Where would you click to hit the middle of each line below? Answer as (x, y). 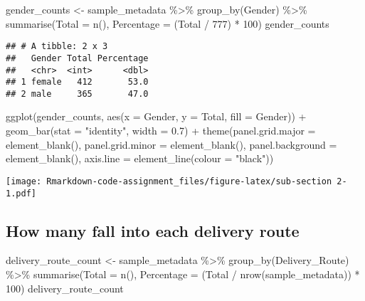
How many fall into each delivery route (153, 230)
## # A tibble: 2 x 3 (57, 47)
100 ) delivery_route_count (65, 288)
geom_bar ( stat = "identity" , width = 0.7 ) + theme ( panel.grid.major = (161, 131)
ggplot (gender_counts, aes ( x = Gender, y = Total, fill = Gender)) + (156, 116)
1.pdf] (21, 193)
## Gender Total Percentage (77, 58)
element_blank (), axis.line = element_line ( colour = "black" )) (140, 158)
